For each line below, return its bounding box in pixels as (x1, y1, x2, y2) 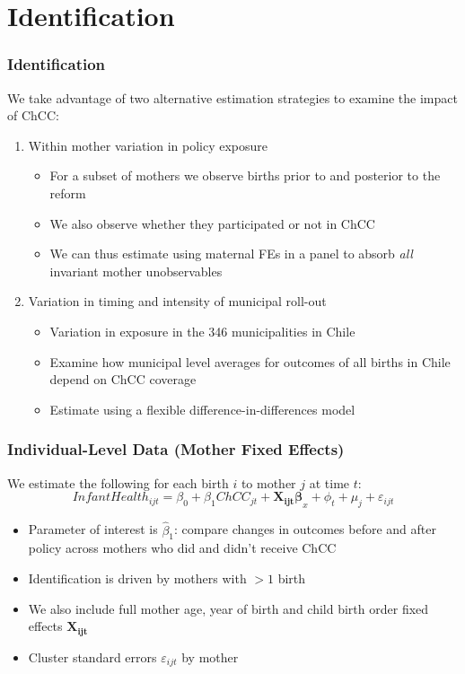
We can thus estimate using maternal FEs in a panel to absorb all (49, 244, 413, 263)
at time (309, 473, 350, 492)
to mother (241, 473, 296, 492)
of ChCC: (7, 106, 59, 125)
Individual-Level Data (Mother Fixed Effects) (7, 438, 345, 460)
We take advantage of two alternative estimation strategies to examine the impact (7, 88, 458, 107)
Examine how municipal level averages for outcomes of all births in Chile (49, 352, 451, 371)
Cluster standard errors (28, 647, 157, 666)
